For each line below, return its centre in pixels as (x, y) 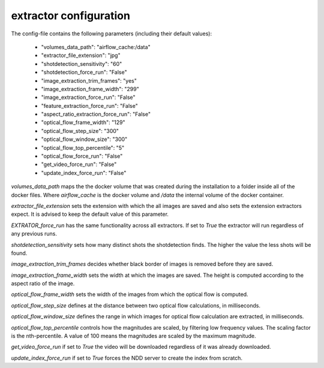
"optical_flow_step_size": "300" (80, 131)
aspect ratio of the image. (43, 283)
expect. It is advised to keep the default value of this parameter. (90, 214)
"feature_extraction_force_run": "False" (89, 105)
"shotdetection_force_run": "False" (84, 73)
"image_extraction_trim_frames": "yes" (89, 80)
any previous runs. (34, 234)
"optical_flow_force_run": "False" (82, 156)
